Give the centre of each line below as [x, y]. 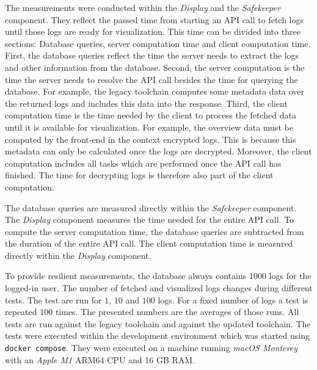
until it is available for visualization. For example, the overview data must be [149, 127]
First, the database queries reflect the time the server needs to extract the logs [152, 55]
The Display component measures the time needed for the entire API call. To [150, 219]
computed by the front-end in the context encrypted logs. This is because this [151, 139]
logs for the [290, 276]
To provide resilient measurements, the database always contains [126, 276]
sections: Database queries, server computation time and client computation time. [158, 43]
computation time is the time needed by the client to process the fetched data [151, 115]
